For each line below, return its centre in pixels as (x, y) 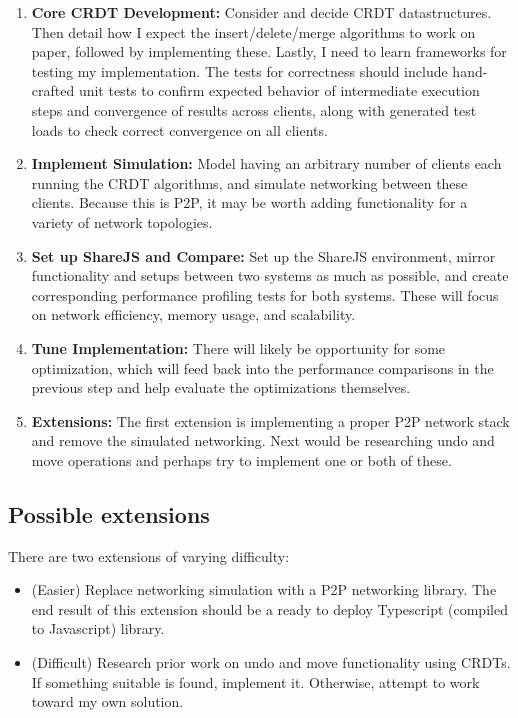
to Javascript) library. (98, 628)
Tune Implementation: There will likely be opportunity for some (238, 347)
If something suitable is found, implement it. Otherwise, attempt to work (255, 681)
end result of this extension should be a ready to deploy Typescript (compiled (269, 608)
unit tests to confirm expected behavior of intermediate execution (279, 90)
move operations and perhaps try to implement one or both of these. (241, 459)
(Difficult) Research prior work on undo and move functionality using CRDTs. (271, 662)
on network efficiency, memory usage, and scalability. (193, 314)
